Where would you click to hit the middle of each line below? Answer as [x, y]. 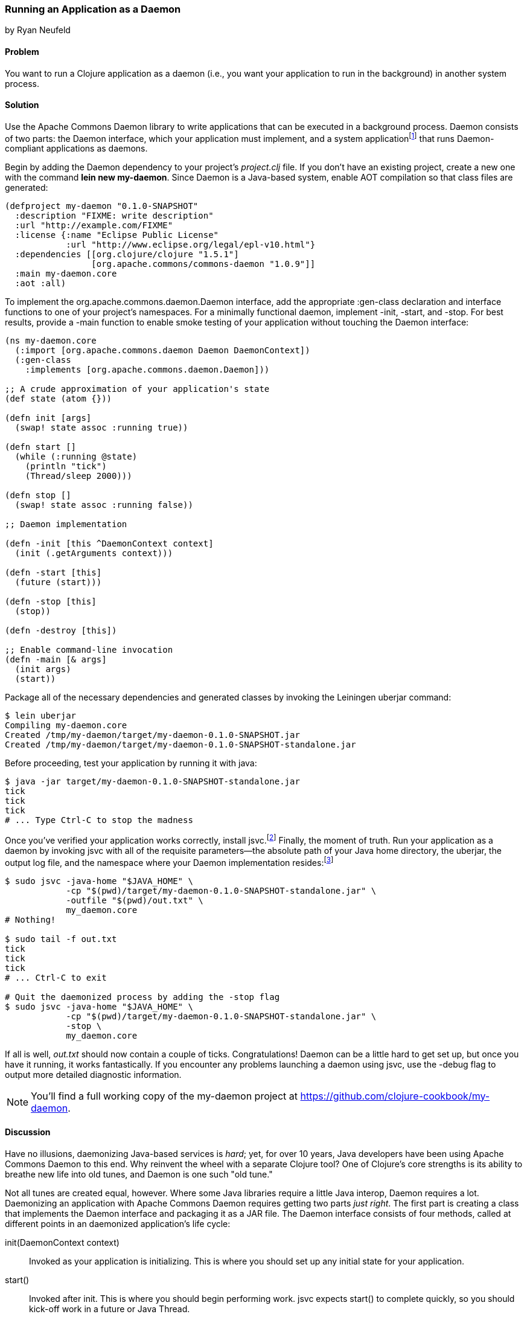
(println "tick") [66, 466]
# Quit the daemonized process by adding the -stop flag [142, 997]
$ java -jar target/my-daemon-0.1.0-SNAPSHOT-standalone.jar [152, 782]
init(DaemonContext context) [62, 1242]
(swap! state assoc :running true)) [101, 428]
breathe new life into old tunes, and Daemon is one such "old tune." [139, 1174]
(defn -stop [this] [51, 602]
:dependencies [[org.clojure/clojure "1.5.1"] [127, 255]
